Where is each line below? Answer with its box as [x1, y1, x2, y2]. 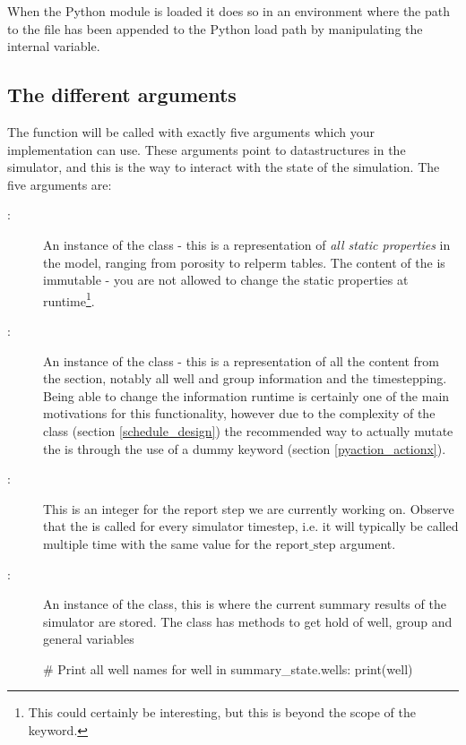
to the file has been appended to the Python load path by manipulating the [7, 19, 423, 38]
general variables [43, 629, 134, 648]
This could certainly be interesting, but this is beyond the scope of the [28, 703, 416, 722]
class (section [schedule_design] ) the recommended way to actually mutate [43, 421, 453, 440]
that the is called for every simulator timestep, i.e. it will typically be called [43, 517, 459, 535]
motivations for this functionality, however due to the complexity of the [43, 404, 436, 423]
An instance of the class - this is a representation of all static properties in [43, 235, 451, 253]
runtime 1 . [43, 288, 95, 310]
